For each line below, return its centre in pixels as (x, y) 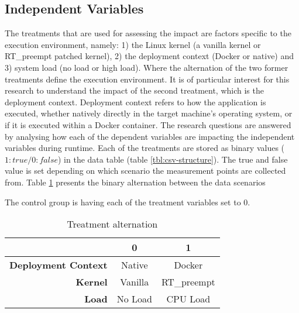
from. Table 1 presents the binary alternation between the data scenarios (135, 182)
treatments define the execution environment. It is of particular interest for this (147, 79)
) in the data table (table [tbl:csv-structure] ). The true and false (173, 159)
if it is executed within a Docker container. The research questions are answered (148, 124)
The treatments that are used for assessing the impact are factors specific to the (148, 33)
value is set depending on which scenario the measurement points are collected (145, 171)
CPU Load (188, 299)
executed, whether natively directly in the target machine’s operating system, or (149, 113)
